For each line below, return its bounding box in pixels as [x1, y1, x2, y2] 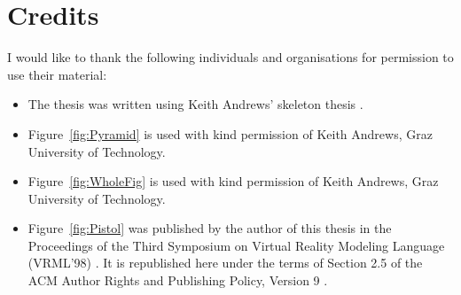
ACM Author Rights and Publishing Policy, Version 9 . [27, 271, 328, 290]
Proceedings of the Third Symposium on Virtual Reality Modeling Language [27, 236, 445, 254]
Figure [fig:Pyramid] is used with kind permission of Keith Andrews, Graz [27, 124, 433, 143]
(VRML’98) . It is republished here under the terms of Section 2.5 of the [27, 253, 423, 272]
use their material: [7, 65, 107, 83]
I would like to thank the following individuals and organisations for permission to [7, 48, 454, 66]
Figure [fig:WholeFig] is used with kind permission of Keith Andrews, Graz [27, 172, 439, 190]
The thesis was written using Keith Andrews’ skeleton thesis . [27, 95, 363, 113]
